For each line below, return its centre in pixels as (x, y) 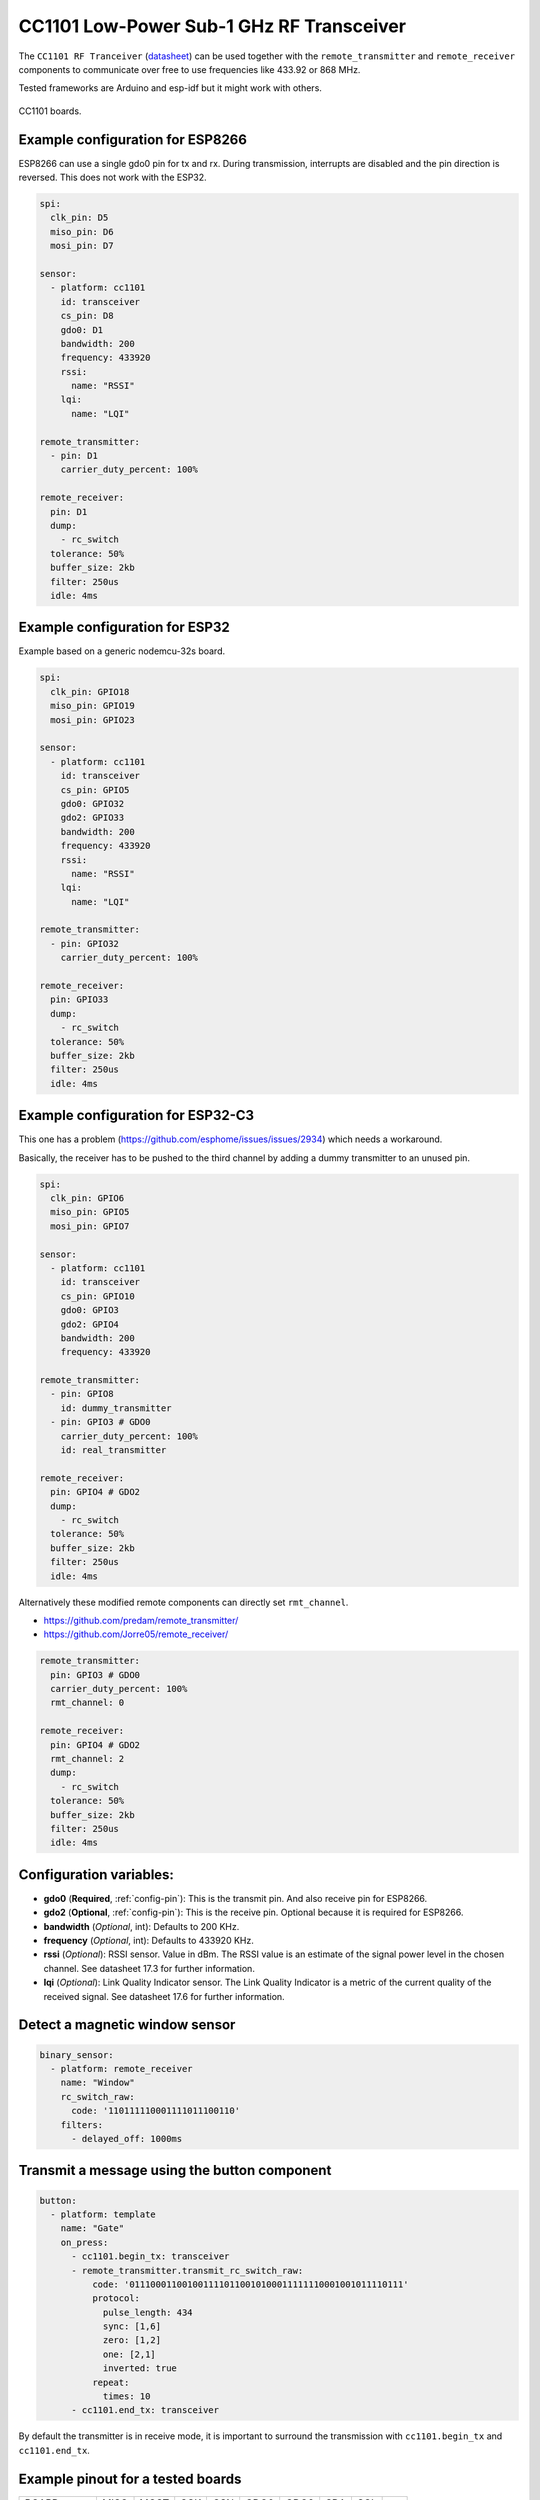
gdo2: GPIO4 (90, 1324)
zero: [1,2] (132, 2340)
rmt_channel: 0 (87, 1703)
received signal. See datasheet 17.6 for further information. (164, 1996)
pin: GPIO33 (79, 999)
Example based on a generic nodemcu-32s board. (121, 651)
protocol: (115, 2298)
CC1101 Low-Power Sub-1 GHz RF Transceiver (212, 26)
